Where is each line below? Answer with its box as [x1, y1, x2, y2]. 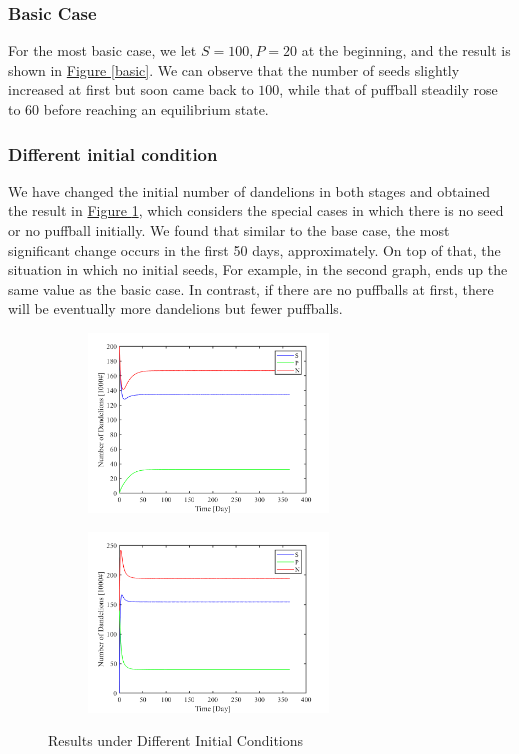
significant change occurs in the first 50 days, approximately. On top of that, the [8, 239, 501, 260]
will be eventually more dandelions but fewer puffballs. [8, 298, 343, 319]
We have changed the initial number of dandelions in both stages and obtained [8, 180, 491, 201]
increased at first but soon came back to [8, 79, 254, 100]
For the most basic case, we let [8, 40, 197, 61]
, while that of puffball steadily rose [279, 79, 498, 100]
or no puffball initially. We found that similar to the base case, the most [8, 220, 450, 240]
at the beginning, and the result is [301, 40, 511, 61]
